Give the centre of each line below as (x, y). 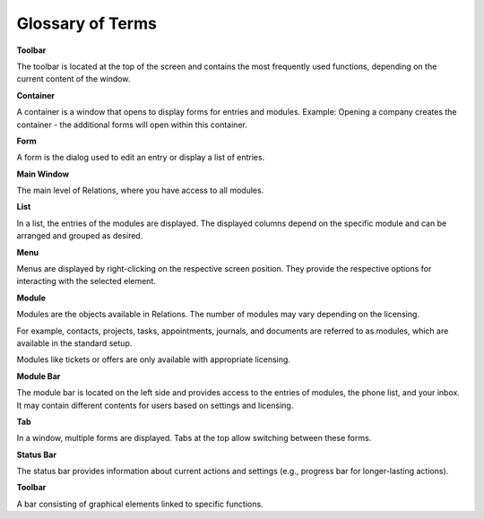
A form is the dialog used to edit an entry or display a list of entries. (141, 158)
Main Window (43, 174)
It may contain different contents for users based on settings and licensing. (155, 405)
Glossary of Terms (86, 23)
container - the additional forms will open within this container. (132, 125)
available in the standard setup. (74, 343)
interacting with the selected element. (86, 281)
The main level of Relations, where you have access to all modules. (140, 190)
